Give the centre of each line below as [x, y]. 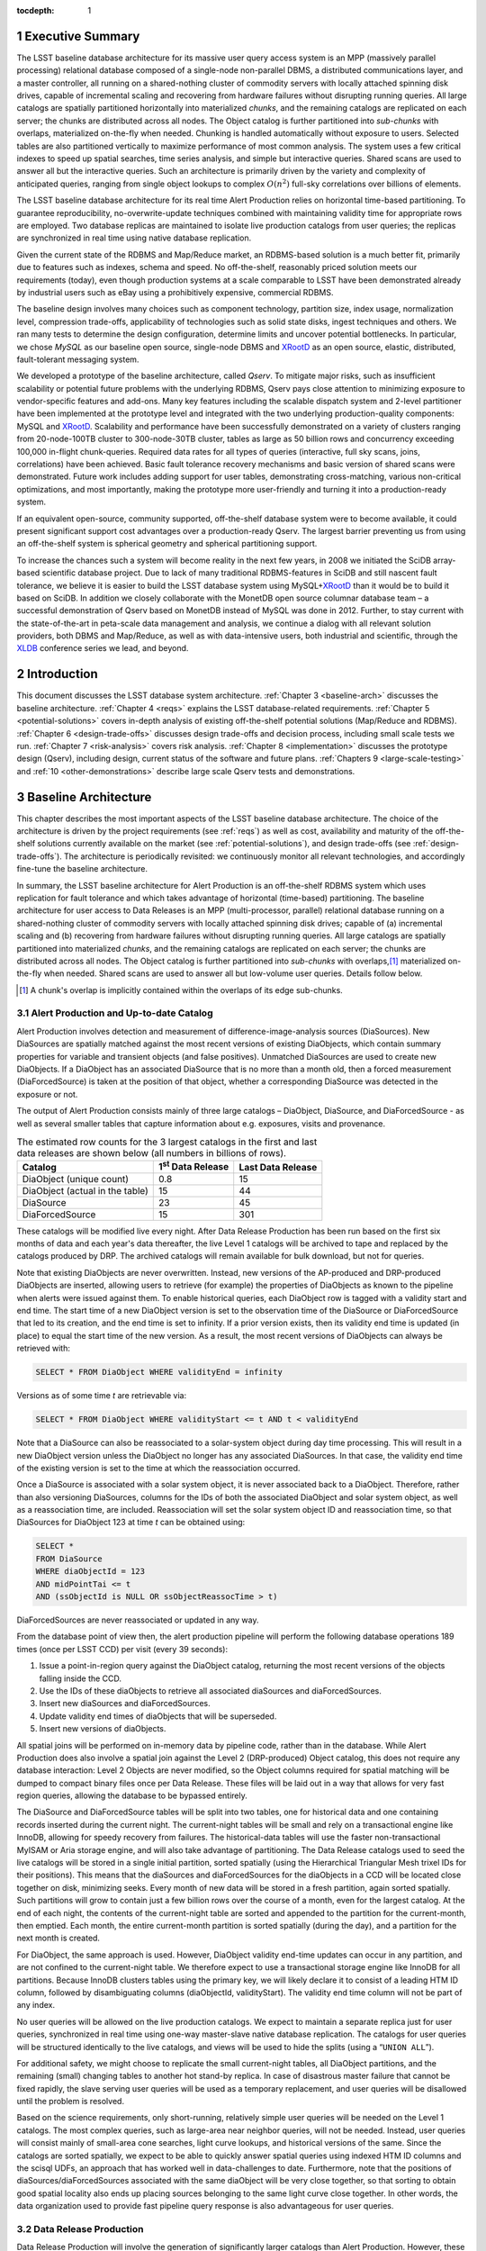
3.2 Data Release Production [80, 2228]
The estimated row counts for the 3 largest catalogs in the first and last [167, 1142]
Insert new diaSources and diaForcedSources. [125, 1704]
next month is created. [58, 1938]
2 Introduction [57, 674]
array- [445, 560]
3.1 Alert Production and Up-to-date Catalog [115, 1013]
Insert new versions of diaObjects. [103, 1729]
